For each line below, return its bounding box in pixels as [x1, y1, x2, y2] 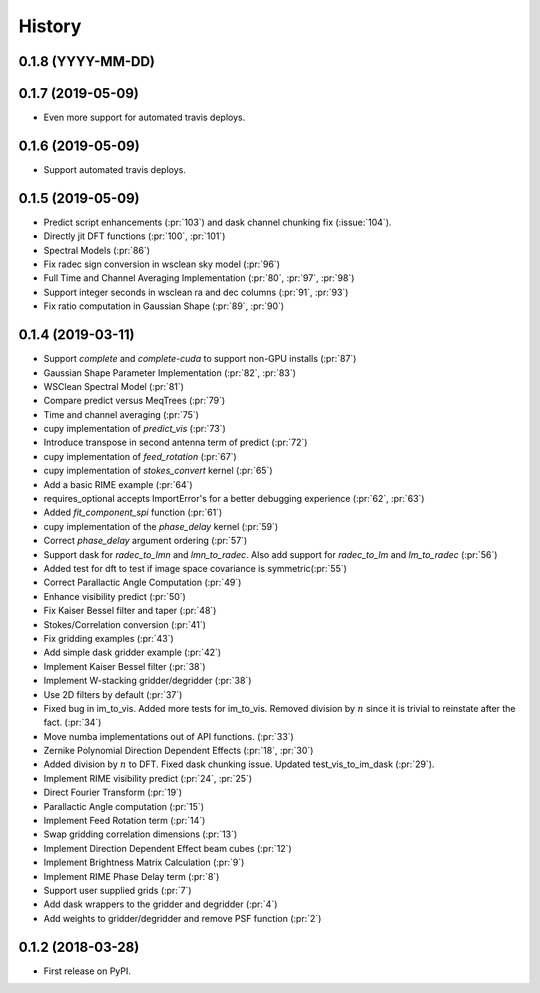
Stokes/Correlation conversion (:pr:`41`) [43, 618, 207, 630]
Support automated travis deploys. [43, 163, 187, 175]
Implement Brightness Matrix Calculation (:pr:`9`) [43, 856, 245, 869]
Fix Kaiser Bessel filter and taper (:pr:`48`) [43, 605, 217, 617]
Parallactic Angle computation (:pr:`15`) [43, 800, 205, 812]
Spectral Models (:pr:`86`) [43, 244, 150, 256]
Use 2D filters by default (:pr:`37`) [43, 688, 183, 700]
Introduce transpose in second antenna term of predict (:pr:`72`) [43, 436, 308, 449]
